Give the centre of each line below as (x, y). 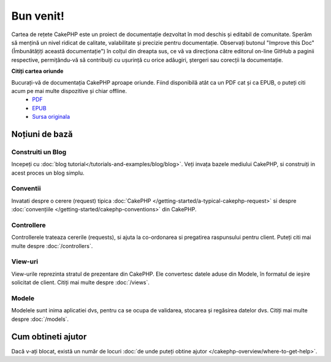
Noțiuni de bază (42, 134)
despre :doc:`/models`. (40, 319)
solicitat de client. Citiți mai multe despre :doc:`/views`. (81, 282)
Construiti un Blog (39, 152)
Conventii (26, 189)
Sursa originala (51, 117)
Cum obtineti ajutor (49, 337)
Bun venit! (38, 16)
